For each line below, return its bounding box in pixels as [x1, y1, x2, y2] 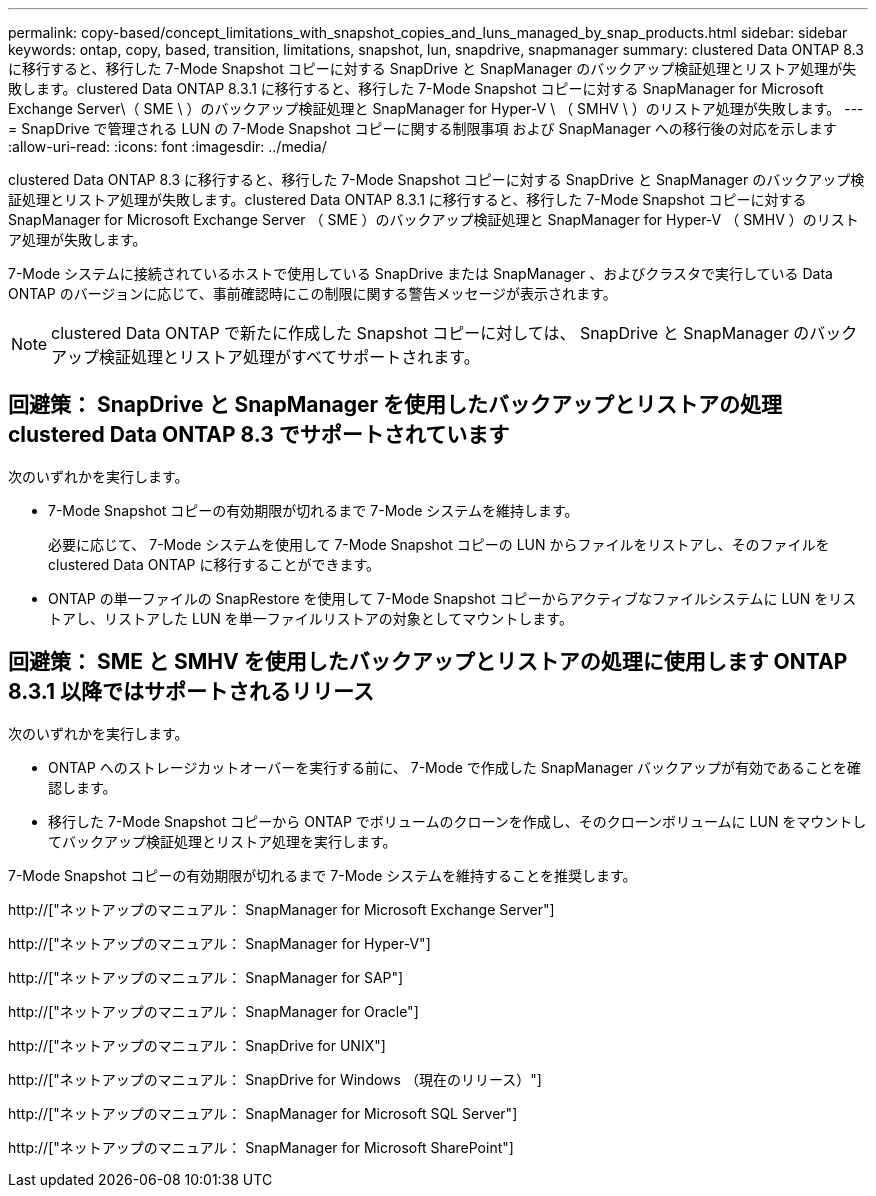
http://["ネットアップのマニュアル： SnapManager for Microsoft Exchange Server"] [8, 900, 555, 918]
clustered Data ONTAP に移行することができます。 [48, 555, 381, 573]
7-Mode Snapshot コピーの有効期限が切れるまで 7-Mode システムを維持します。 [48, 501, 579, 519]
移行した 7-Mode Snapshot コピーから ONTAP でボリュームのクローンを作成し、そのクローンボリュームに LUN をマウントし [48, 812, 867, 830]
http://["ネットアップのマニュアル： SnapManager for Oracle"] [8, 1002, 419, 1020]
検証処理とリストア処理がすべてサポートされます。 [99, 347, 480, 367]
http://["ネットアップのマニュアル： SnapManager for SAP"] [8, 968, 404, 986]
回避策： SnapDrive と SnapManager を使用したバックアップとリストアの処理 [8, 392, 782, 418]
